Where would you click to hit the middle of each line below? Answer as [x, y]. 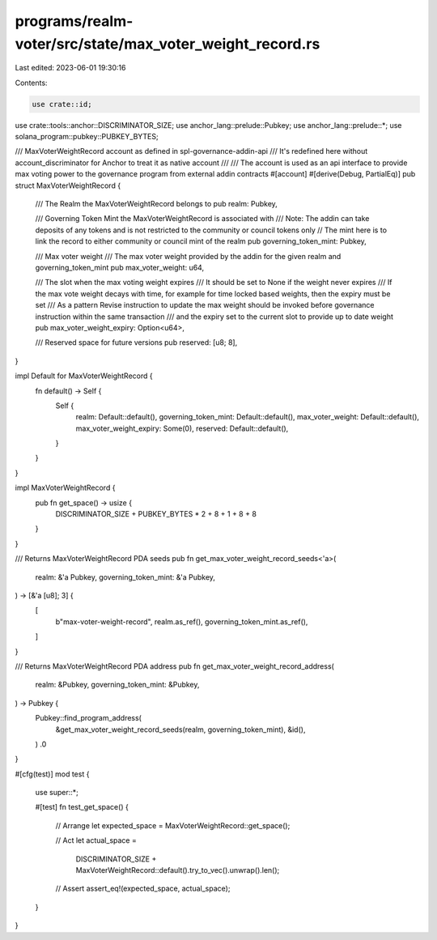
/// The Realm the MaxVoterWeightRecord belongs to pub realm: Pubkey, [157, 204]
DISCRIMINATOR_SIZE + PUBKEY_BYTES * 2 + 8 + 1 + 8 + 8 [156, 514]
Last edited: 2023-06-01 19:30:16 [70, 68]
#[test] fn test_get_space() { [82, 807]
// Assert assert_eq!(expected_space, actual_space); [143, 889]
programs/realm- [74, 21]
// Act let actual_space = [96, 840]
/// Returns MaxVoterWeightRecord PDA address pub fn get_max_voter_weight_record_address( [175, 666]
